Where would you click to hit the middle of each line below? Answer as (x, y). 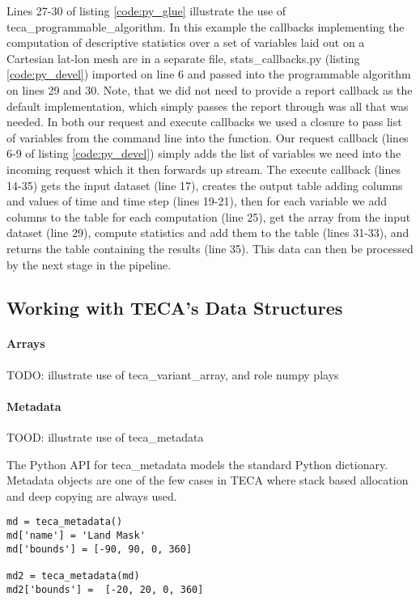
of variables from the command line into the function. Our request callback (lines (208, 137)
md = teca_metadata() (65, 522)
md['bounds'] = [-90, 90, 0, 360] (100, 549)
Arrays (26, 343)
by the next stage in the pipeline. (89, 264)
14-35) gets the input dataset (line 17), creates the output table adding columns (205, 185)
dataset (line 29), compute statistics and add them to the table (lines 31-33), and (208, 233)
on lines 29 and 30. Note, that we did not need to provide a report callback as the (210, 89)
